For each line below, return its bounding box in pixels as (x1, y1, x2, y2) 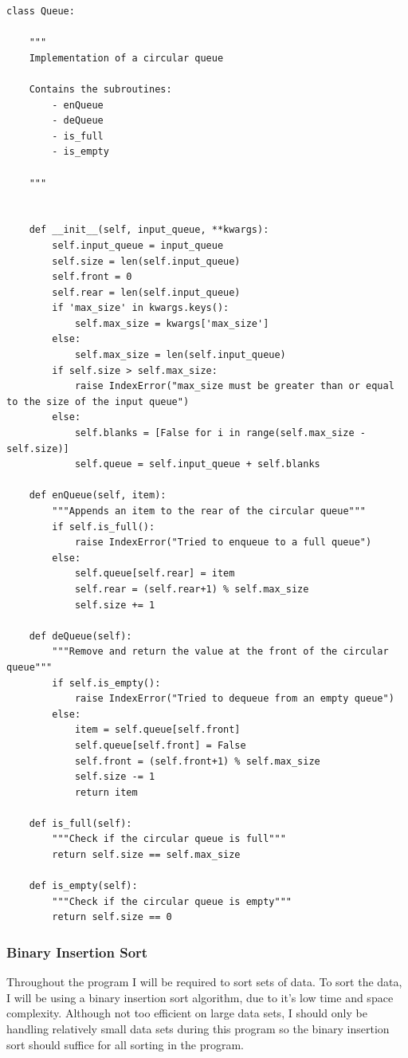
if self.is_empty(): (52, 677, 161, 689)
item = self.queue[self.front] (74, 724, 241, 736)
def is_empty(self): (29, 880, 138, 892)
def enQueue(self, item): (29, 490, 167, 501)
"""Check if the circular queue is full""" (52, 833, 286, 845)
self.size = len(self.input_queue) (52, 255, 241, 267)
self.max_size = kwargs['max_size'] (74, 317, 269, 329)
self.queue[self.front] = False (74, 739, 246, 751)
